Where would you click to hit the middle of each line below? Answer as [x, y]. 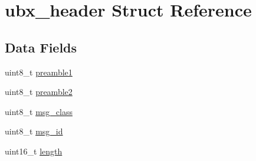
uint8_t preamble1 [39, 72]
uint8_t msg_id [34, 131]
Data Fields [41, 47]
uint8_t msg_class [39, 111]
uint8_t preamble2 [39, 92]
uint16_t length [34, 151]
